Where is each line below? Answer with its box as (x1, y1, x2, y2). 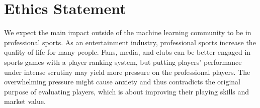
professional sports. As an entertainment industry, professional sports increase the (4, 37, 256, 47)
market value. (4, 96, 46, 106)
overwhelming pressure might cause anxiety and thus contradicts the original (4, 76, 240, 87)
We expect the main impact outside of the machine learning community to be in (4, 27, 251, 38)
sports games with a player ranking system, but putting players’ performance (4, 56, 242, 67)
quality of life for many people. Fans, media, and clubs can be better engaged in (4, 47, 251, 57)
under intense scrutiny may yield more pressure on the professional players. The (4, 66, 250, 77)
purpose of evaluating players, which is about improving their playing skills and (4, 86, 249, 96)
